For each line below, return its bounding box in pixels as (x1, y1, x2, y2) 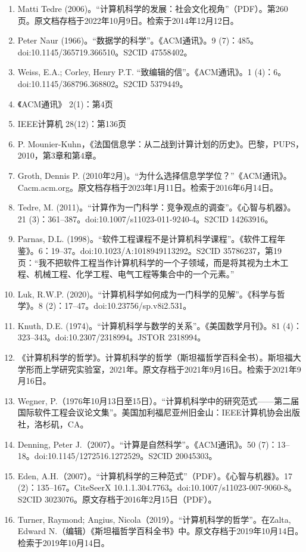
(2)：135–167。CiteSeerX (17, 481, 111, 494)
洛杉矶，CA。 (34, 418, 89, 430)
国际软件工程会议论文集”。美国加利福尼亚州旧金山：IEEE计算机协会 (17, 406, 284, 418)
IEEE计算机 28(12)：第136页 (17, 117, 127, 130)
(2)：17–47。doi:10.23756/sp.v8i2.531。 (45, 299, 192, 312)
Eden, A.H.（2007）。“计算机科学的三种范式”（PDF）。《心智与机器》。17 (17, 469, 293, 482)
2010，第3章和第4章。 (17, 149, 101, 162)
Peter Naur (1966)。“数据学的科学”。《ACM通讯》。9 (17, 34, 216, 46)
